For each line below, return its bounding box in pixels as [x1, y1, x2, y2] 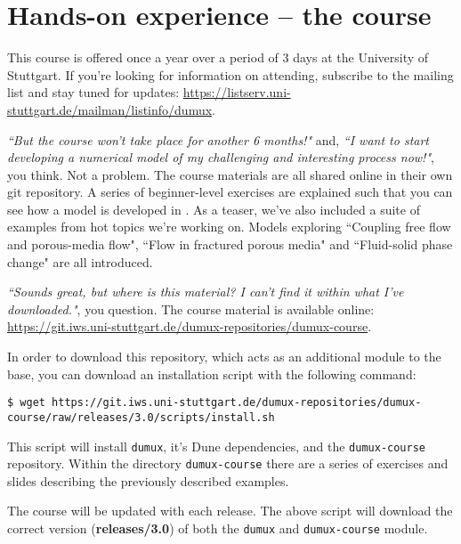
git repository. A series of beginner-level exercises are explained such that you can [7, 183, 453, 201]
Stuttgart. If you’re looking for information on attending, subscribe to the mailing [7, 65, 454, 84]
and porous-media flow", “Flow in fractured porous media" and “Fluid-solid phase [7, 235, 453, 254]
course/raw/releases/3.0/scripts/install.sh [7, 410, 275, 424]
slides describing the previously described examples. [7, 471, 289, 490]
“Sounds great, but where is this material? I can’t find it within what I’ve [7, 282, 404, 301]
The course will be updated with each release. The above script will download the [7, 501, 453, 520]
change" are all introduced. [7, 252, 153, 271]
